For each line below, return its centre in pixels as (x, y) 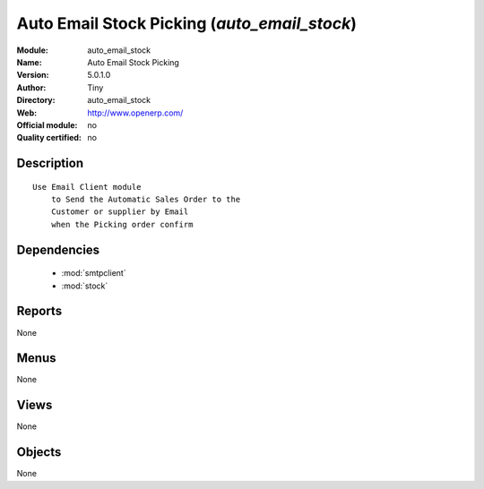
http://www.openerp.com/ (135, 113)
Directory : (36, 100)
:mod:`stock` (85, 286)
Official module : (47, 124)
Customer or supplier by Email (120, 212)
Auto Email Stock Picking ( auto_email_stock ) (187, 23)
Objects (39, 452)
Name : (29, 62)
